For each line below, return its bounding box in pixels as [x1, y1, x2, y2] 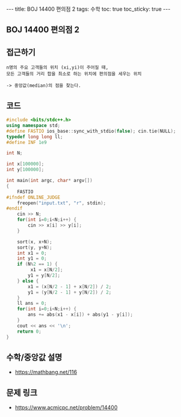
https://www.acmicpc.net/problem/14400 [14, 404, 118, 411]
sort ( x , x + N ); [17, 239, 52, 245]
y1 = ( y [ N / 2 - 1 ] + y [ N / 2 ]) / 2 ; [28, 289, 112, 295]
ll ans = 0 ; [17, 300, 47, 307]
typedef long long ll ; [6, 134, 63, 140]
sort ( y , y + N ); [17, 244, 52, 251]
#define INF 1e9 [6, 139, 47, 145]
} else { [17, 278, 39, 284]
